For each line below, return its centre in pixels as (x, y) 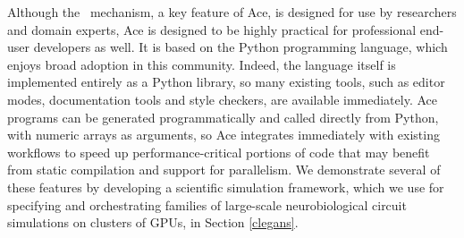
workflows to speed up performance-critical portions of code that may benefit (219, 152)
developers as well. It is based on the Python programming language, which (240, 47)
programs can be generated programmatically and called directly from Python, (223, 117)
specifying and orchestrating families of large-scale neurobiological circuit (207, 204)
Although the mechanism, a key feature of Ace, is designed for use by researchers (232, 12)
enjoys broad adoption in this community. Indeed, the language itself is (202, 64)
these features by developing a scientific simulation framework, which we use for (226, 187)
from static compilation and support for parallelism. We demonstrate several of (224, 170)
